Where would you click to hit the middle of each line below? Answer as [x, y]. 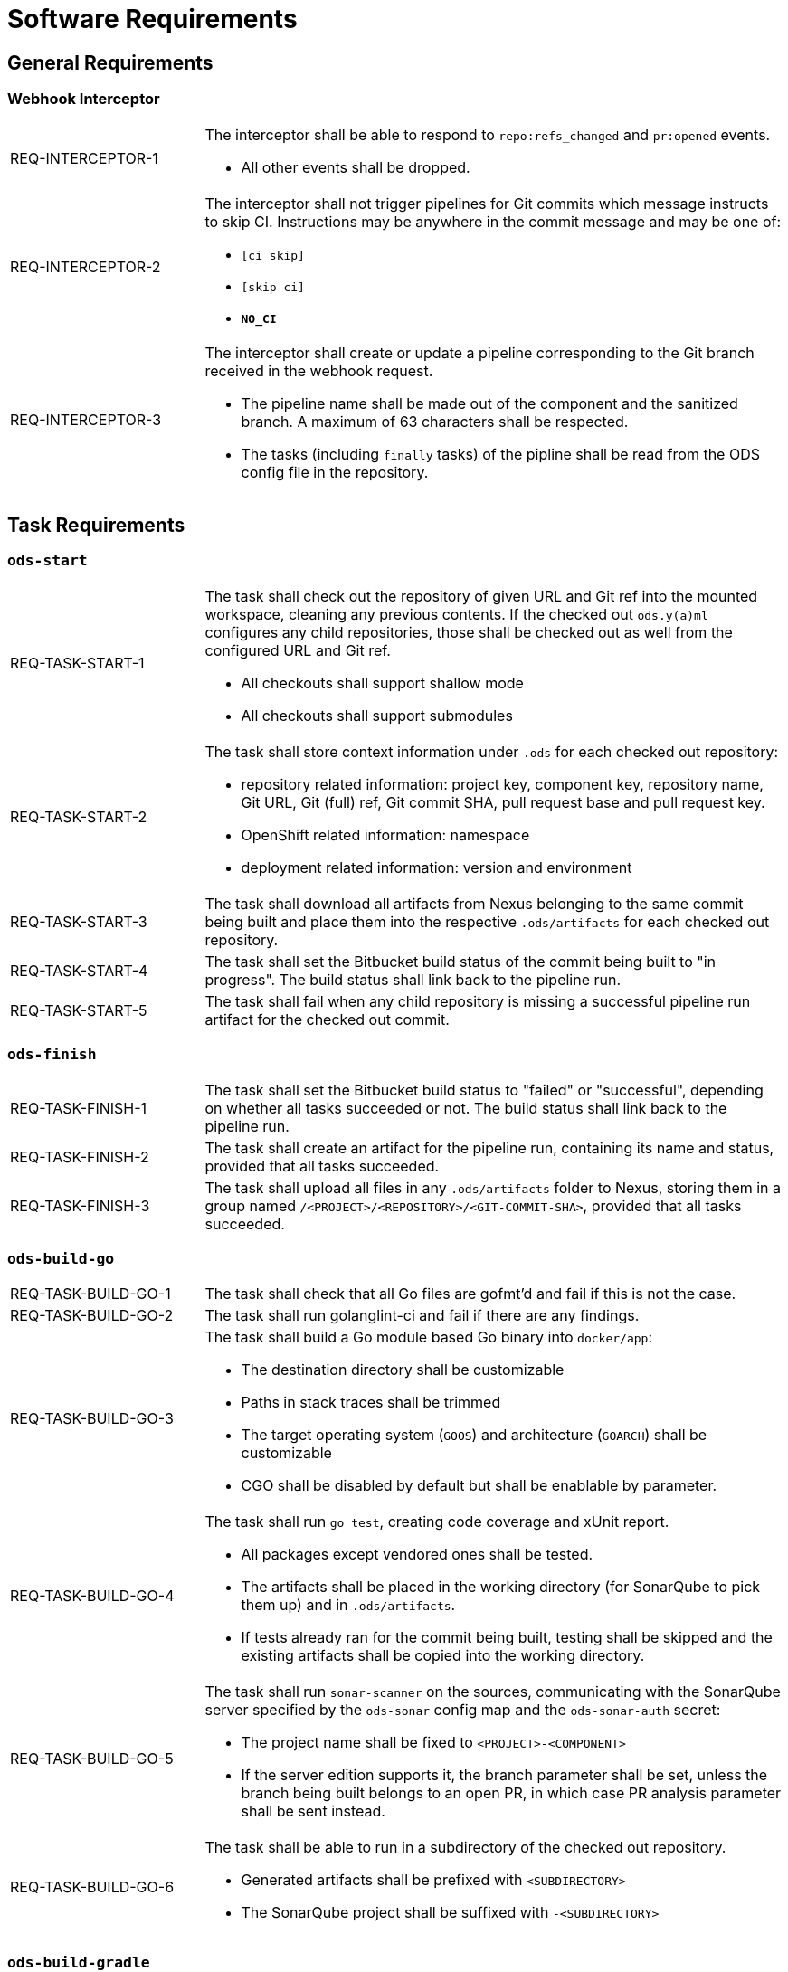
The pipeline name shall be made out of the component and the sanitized [489, 403]
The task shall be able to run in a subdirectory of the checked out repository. [465, 1848]
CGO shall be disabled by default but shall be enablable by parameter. [479, 1486]
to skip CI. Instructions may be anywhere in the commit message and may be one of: [493, 221]
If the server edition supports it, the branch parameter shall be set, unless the [504, 1775]
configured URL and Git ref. [298, 650]
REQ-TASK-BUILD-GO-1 [90, 1294]
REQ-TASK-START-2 [79, 816]
